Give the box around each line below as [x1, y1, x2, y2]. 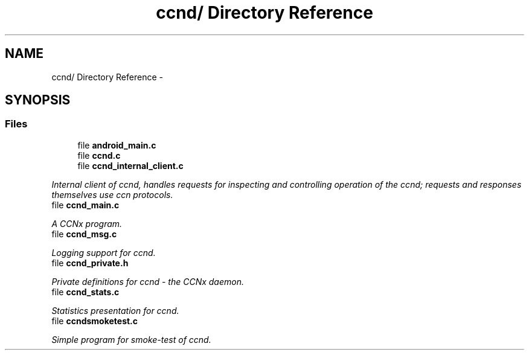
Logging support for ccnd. [51, 247, 156, 258]
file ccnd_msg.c [51, 228, 117, 239]
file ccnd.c [77, 150, 121, 161]
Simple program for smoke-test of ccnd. [51, 334, 211, 345]
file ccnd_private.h [51, 257, 129, 268]
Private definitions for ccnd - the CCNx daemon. [51, 276, 244, 287]
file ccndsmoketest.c [51, 315, 138, 326]
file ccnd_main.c [51, 199, 120, 210]
